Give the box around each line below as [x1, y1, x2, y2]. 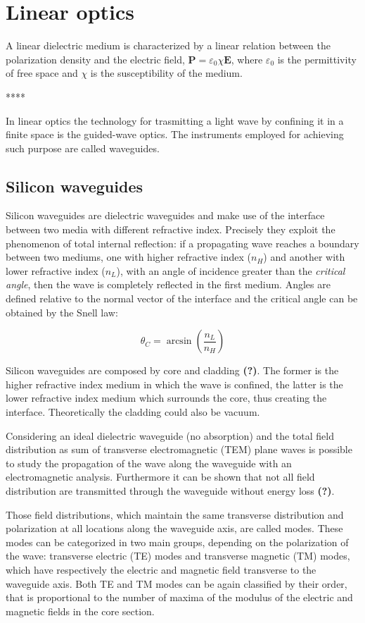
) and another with [263, 249, 345, 264]
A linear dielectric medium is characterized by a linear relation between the [6, 38, 331, 53]
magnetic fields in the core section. [6, 603, 155, 618]
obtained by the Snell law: [6, 304, 118, 319]
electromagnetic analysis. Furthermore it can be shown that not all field [6, 469, 315, 484]
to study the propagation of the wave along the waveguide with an [6, 455, 292, 470]
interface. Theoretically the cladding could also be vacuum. [6, 405, 260, 419]
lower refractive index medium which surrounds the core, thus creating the [6, 390, 327, 405]
